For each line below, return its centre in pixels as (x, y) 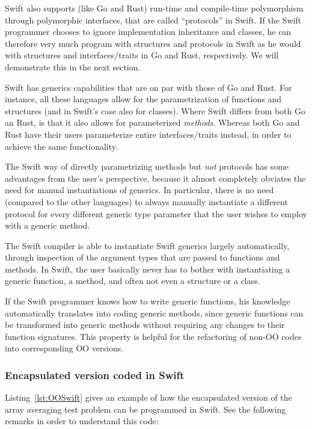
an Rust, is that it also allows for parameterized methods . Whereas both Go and (152, 122)
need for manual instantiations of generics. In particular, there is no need (139, 190)
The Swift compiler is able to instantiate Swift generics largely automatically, (147, 245)
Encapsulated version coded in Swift (95, 375)
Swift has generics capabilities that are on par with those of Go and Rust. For (148, 87)
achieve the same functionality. (61, 146)
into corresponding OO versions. (64, 348)
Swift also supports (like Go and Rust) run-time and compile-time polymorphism (154, 8)
